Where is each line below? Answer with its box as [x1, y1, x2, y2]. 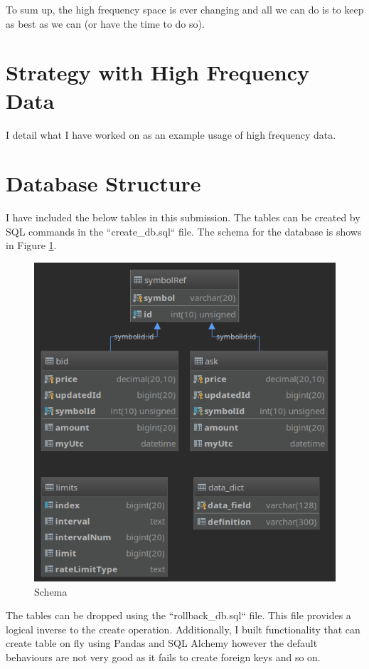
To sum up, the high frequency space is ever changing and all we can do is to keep [6, 2, 364, 16]
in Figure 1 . [6, 238, 57, 253]
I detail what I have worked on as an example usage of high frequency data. [6, 127, 336, 142]
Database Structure [6, 169, 201, 198]
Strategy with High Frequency [6, 58, 310, 87]
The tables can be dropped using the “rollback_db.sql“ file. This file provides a [6, 608, 351, 623]
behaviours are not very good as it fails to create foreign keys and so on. [6, 650, 321, 665]
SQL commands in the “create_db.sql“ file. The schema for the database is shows [6, 223, 362, 238]
